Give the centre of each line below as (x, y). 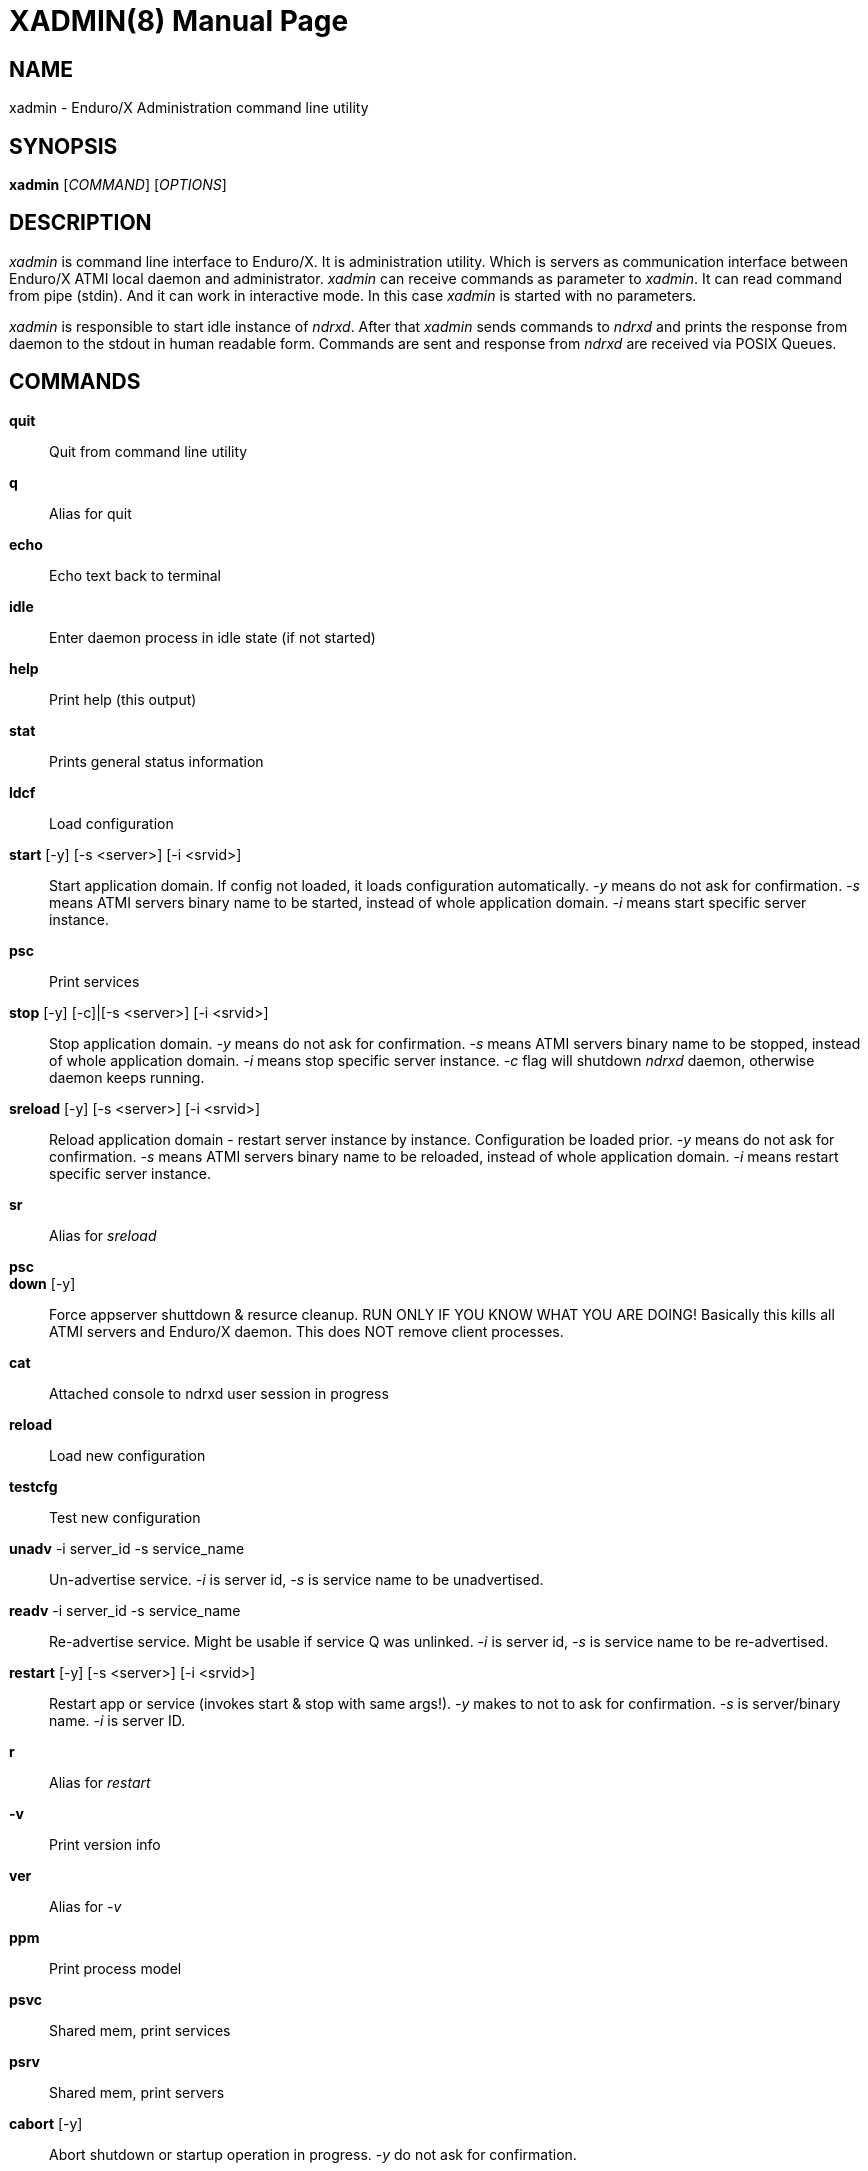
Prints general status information (156, 761)
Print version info (105, 1844)
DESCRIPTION (80, 223)
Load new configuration (127, 1455)
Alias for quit (90, 513)
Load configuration (111, 823)
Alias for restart (100, 1782)
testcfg (33, 1486)
